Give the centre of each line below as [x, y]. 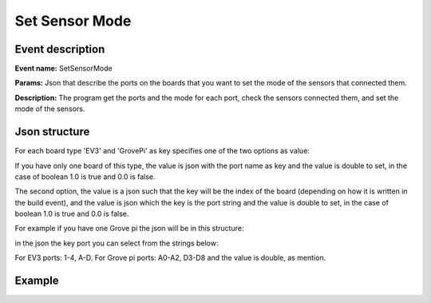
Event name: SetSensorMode [63, 69]
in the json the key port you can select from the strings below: [117, 243]
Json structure [52, 132]
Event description [60, 49]
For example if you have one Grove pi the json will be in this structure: [129, 229]
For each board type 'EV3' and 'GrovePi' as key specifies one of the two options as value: [162, 151]
